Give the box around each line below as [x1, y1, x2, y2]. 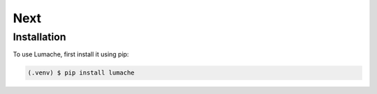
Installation [13, 31, 66, 43]
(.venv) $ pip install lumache [27, 69, 135, 77]
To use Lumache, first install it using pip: [13, 50, 129, 58]
